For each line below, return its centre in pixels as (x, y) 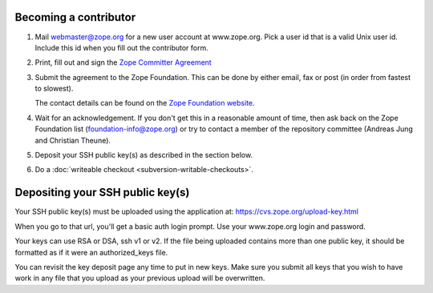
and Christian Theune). (73, 140)
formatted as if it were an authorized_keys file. (91, 252)
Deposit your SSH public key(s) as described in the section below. (144, 155)
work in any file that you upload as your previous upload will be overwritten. (140, 278)
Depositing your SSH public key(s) (102, 193)
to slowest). (54, 89)
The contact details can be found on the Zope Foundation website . (145, 103)
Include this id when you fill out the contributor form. (121, 47)
